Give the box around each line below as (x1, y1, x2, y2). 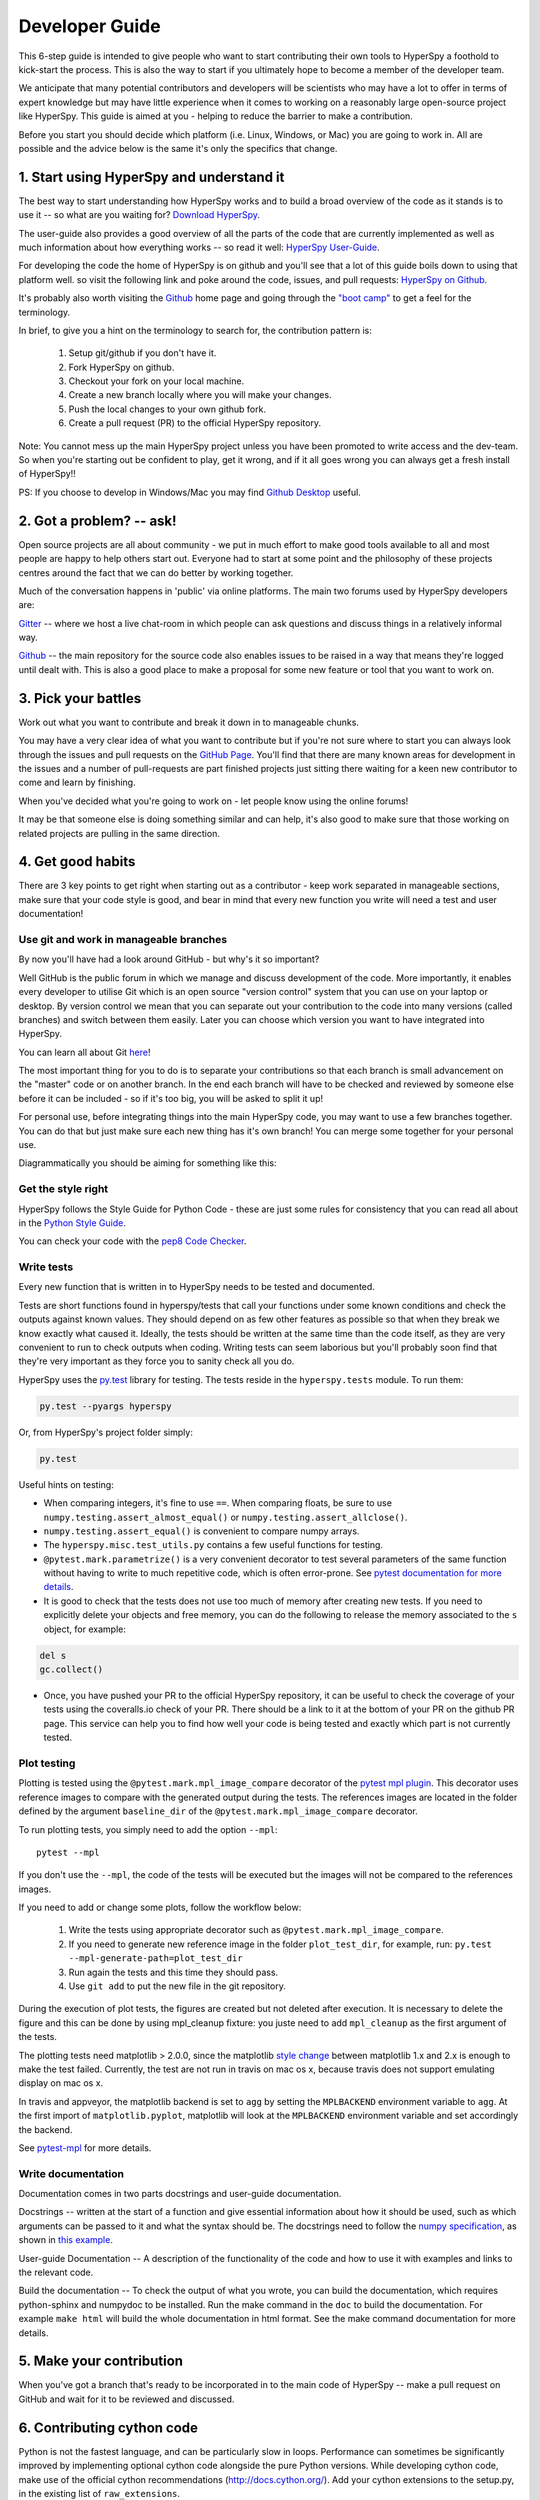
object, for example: (43, 1623, 127, 1635)
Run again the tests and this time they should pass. (68, 1966, 279, 1978)
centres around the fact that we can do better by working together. (18, 566, 294, 579)
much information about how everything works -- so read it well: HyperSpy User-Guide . (18, 241, 380, 253)
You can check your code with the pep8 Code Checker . (18, 1235, 247, 1247)
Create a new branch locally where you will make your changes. (68, 389, 332, 401)
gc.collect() (39, 1664, 104, 1675)
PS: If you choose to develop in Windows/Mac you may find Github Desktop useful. (18, 486, 362, 498)
